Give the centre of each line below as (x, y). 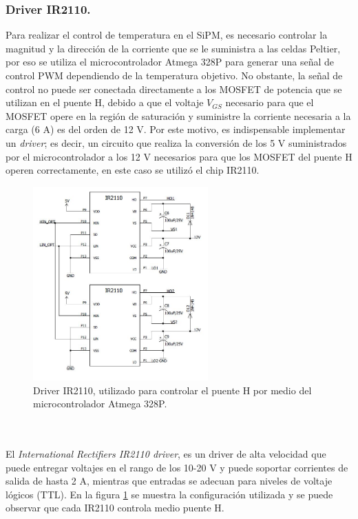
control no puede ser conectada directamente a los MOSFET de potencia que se (174, 89)
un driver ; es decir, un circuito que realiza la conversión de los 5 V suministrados (176, 142)
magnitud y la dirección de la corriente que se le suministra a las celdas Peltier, (173, 48)
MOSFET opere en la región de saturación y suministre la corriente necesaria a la (178, 115)
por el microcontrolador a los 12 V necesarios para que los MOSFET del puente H (179, 156)
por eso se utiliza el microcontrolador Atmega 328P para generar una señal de (170, 62)
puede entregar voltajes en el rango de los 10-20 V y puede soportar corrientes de (177, 467)
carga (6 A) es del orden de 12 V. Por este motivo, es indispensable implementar (176, 129)
